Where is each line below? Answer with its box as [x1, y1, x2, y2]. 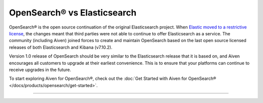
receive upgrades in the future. [9, 67, 72, 73]
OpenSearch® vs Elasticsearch [9, 7, 136, 18]
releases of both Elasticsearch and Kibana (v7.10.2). [9, 44, 113, 50]
